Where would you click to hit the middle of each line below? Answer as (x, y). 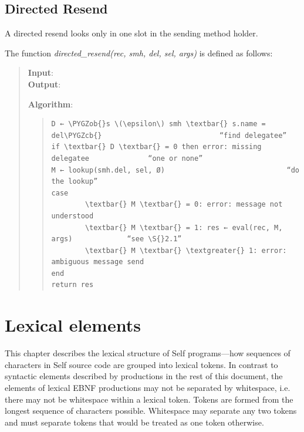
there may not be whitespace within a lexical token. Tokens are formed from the (149, 399)
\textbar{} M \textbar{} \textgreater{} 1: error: (186, 250)
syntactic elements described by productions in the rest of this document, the (144, 376)
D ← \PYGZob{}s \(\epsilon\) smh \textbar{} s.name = (158, 124)
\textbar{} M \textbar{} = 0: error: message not (184, 205)
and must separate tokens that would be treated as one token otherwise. (134, 422)
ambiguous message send (98, 262)
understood (72, 216)
